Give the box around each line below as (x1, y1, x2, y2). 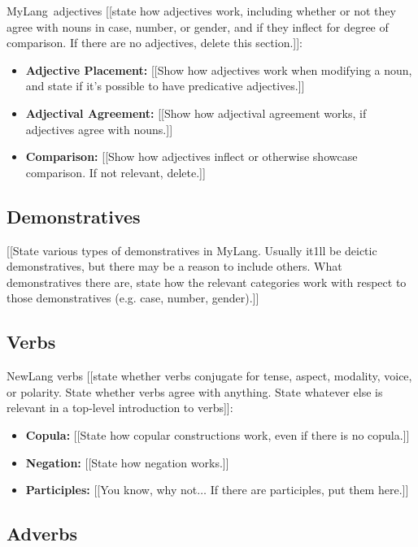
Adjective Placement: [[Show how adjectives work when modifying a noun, (25, 61, 412, 78)
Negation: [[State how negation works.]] (25, 454, 229, 471)
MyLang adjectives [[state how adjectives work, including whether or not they (7, 2, 396, 19)
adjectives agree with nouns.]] (25, 120, 173, 137)
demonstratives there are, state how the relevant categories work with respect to (7, 273, 407, 290)
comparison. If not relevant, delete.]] (25, 163, 206, 180)
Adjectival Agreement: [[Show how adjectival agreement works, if (25, 104, 367, 121)
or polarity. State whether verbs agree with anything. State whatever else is (7, 383, 383, 400)
